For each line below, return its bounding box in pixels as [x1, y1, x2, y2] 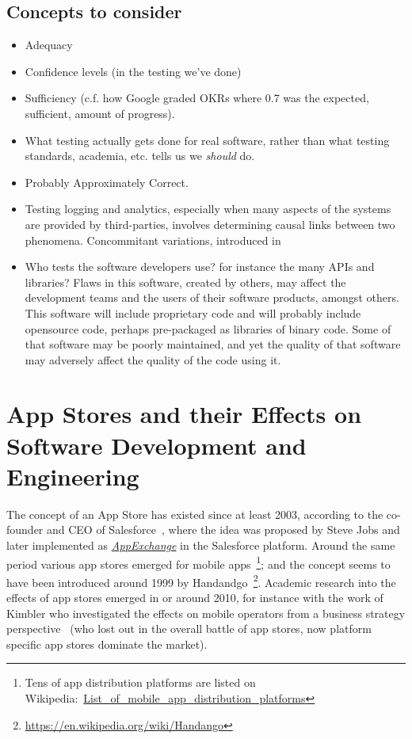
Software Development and [6, 429, 307, 461]
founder [6, 521, 44, 538]
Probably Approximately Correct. [25, 173, 189, 190]
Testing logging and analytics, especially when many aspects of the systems [25, 200, 391, 217]
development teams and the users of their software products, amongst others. [25, 289, 399, 306]
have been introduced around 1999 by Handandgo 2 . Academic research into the [6, 571, 396, 590]
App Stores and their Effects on [6, 398, 362, 430]
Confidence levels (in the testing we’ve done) [25, 63, 242, 79]
